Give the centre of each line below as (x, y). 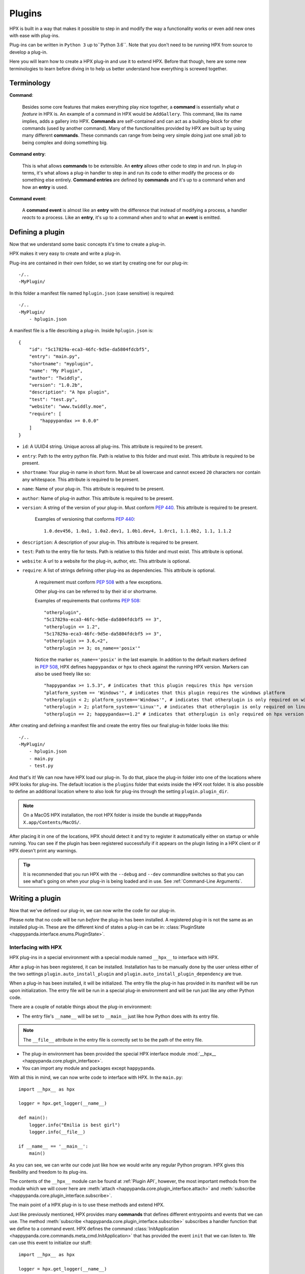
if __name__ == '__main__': (53, 1146)
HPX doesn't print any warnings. (43, 851)
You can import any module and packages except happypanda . (89, 1068)
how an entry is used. (45, 187)
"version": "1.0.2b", (56, 385)
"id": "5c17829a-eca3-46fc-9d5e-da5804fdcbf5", (89, 350)
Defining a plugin (37, 232)
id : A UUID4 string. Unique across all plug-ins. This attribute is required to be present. (113, 446)
